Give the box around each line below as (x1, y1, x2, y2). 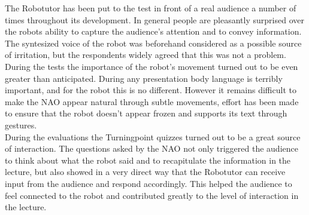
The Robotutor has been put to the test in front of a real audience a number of (5, 2, 296, 14)
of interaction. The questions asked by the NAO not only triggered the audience (5, 142, 298, 155)
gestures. (5, 118, 37, 131)
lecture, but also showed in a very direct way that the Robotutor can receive (5, 165, 286, 178)
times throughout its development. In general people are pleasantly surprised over (5, 13, 304, 26)
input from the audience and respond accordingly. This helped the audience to (5, 177, 292, 189)
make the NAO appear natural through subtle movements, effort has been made (5, 95, 299, 107)
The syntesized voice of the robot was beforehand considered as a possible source (5, 36, 302, 49)
